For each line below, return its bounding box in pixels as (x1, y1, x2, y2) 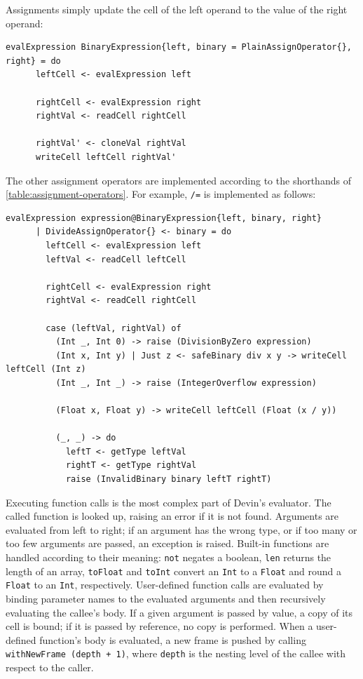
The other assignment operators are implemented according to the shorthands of (6, 173, 351, 187)
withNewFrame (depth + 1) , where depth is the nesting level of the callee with (6, 646, 346, 661)
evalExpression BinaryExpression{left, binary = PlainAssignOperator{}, (6, 42, 352, 53)
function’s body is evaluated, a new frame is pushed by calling (39, 632, 306, 647)
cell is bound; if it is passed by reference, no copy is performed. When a (6, 619, 313, 633)
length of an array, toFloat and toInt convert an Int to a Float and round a (6, 563, 342, 578)
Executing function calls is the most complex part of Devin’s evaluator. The (6, 495, 331, 509)
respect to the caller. (6, 660, 94, 675)
